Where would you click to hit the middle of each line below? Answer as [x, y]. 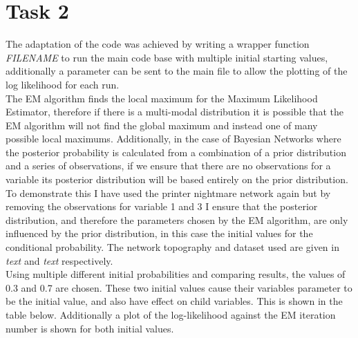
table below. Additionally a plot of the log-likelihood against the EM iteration [171, 314]
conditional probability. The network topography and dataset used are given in [172, 247]
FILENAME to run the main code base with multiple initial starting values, [167, 57]
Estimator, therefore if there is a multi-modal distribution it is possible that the [175, 112]
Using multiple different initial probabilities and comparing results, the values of [176, 274]
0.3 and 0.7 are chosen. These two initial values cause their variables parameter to [179, 287]
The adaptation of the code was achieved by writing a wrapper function [158, 44]
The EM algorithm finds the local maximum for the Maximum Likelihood [162, 98]
